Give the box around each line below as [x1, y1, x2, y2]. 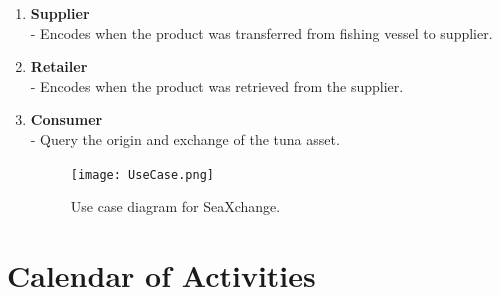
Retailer [30, 56, 88, 77]
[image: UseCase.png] [70, 167, 214, 182]
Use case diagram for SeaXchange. [70, 196, 281, 217]
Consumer [30, 109, 103, 130]
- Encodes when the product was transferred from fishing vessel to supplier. [30, 22, 493, 43]
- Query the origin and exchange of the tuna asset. [30, 128, 340, 149]
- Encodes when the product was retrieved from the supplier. [30, 75, 404, 96]
